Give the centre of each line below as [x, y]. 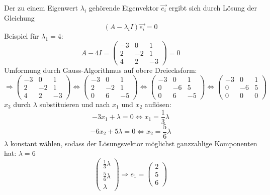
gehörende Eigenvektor [124, 8]
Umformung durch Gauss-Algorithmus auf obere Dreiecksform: [101, 70]
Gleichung [19, 17]
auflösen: [158, 104]
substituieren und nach [75, 104]
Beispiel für [22, 36]
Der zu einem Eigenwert [41, 8]
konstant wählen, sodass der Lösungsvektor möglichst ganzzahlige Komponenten [134, 143]
